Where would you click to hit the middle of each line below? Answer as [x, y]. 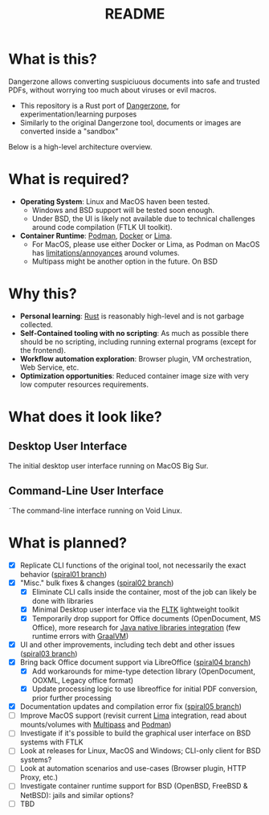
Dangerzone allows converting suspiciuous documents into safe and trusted [134, 81]
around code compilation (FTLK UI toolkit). [102, 227]
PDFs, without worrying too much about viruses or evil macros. [112, 90]
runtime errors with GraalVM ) [80, 636]
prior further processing [71, 698]
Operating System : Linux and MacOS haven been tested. [115, 201]
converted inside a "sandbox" [69, 131]
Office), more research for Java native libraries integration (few [136, 627]
